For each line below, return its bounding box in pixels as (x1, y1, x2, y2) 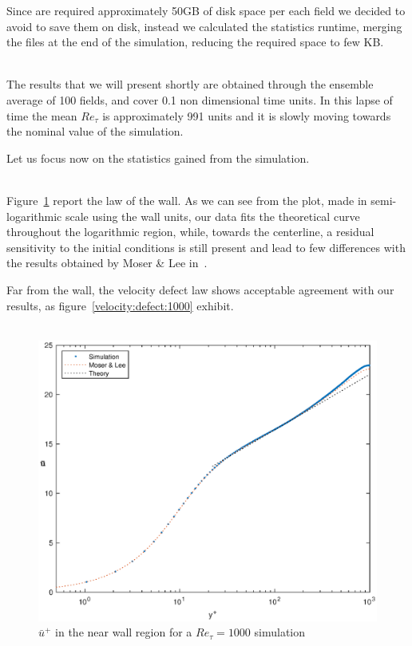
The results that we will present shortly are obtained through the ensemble (6, 76, 374, 93)
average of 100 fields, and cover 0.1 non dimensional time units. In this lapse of (6, 91, 393, 108)
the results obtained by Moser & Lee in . (6, 254, 208, 271)
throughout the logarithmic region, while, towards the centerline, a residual (6, 223, 374, 240)
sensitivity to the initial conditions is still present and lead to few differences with (6, 238, 406, 255)
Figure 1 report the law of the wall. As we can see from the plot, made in (6, 191, 367, 208)
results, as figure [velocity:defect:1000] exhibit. (6, 297, 234, 313)
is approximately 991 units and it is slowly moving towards (102, 107, 391, 124)
